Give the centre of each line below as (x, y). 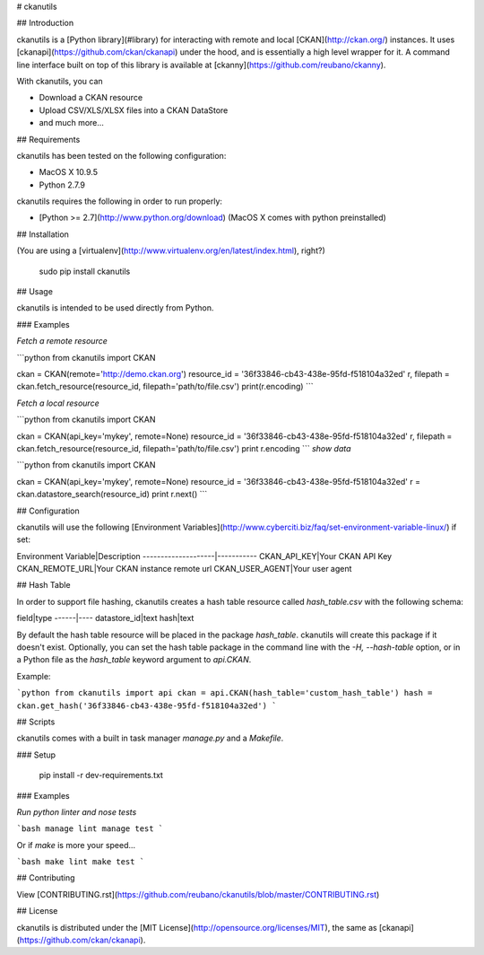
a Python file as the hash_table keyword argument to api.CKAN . (134, 660)
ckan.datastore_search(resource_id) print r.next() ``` (112, 495)
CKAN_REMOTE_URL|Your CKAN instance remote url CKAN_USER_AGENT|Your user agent (184, 569)
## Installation (43, 234)
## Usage (35, 292)
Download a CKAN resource (91, 98)
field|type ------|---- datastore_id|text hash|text (105, 618)
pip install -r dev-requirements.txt (101, 775)
